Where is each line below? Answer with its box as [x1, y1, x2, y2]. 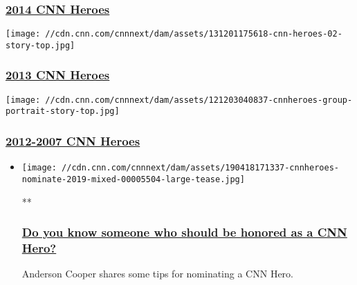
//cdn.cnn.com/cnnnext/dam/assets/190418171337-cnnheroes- [62, 163, 339, 173]
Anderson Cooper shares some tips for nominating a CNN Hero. [21, 266, 293, 281]
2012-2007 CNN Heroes [6, 132, 140, 149]
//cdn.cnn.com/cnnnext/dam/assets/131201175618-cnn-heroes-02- [45, 29, 342, 39]
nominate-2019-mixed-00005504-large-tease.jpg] [21, 174, 245, 184]
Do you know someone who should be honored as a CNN [21, 224, 347, 241]
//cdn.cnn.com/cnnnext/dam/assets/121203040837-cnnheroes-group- [45, 95, 353, 105]
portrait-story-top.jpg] [6, 106, 120, 117]
